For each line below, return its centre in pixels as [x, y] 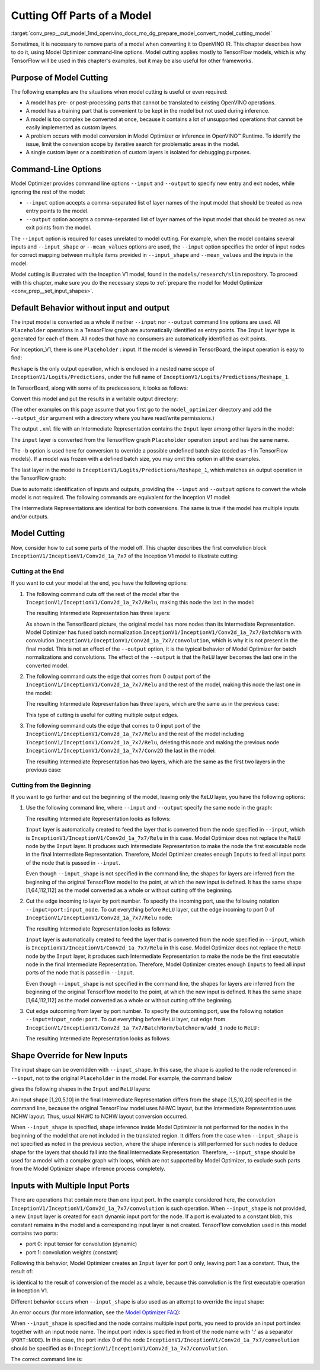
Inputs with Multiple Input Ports [70, 1186]
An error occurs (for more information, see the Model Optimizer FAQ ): [96, 1312]
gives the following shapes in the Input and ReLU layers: [81, 1089]
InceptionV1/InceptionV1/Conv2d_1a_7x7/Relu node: [99, 918]
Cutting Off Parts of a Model [81, 15]
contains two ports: [35, 1233]
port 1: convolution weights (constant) [72, 1252]
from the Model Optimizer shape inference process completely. [88, 1169]
